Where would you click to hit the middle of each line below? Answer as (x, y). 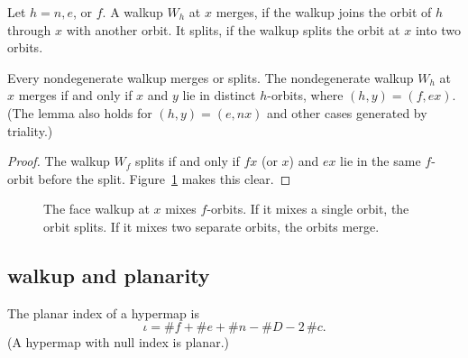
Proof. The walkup (59, 161)
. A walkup (133, 12)
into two (438, 29)
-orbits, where (305, 95)
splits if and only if (188, 161)
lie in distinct (219, 95)
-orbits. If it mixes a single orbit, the (308, 209)
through (29, 29)
